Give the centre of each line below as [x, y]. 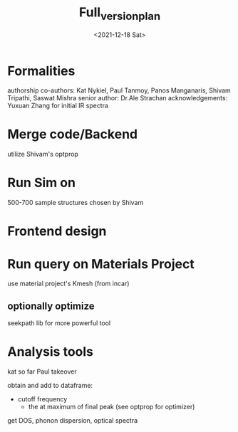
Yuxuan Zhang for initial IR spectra [58, 106]
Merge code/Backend [72, 134]
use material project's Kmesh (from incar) [68, 284]
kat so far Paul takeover [42, 372]
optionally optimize [51, 306]
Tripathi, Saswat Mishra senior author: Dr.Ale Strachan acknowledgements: [118, 98]
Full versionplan [120, 14]
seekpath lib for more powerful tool [59, 323]
